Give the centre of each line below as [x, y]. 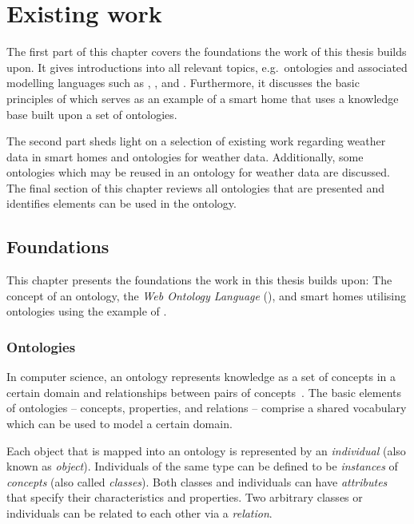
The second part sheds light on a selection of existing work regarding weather [196, 141]
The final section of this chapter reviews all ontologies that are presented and [196, 187]
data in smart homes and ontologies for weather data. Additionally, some [185, 156]
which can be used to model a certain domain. [119, 424]
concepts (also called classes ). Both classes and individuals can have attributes [197, 481]
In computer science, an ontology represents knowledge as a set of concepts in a [201, 377]
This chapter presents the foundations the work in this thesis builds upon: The [199, 280]
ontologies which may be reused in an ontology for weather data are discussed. [199, 172]
